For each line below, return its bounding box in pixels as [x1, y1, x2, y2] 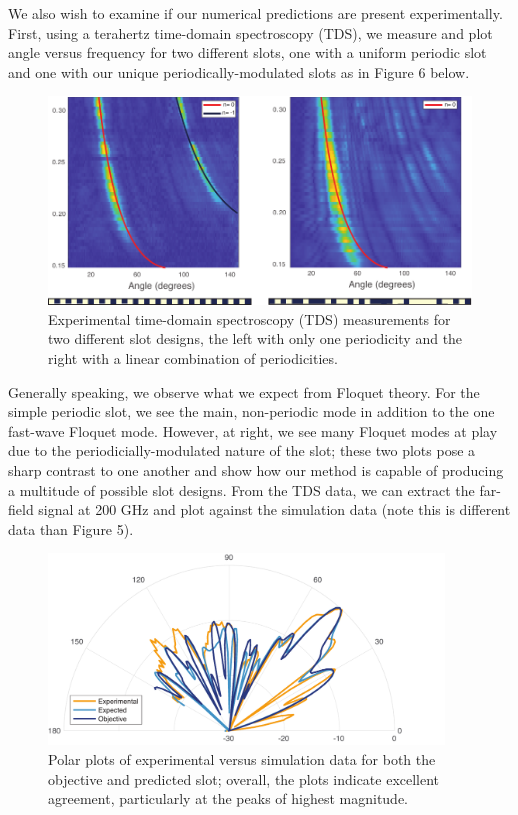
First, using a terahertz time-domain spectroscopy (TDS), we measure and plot [8, 22, 493, 43]
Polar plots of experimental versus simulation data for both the [48, 748, 436, 769]
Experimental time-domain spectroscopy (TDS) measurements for [48, 308, 451, 329]
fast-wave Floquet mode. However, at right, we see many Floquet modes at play [8, 420, 498, 441]
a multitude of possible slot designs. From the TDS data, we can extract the [8, 479, 475, 500]
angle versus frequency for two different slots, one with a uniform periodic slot [8, 42, 487, 63]
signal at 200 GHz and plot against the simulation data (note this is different [38, 499, 511, 520]
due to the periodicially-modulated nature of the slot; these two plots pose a [8, 440, 476, 461]
